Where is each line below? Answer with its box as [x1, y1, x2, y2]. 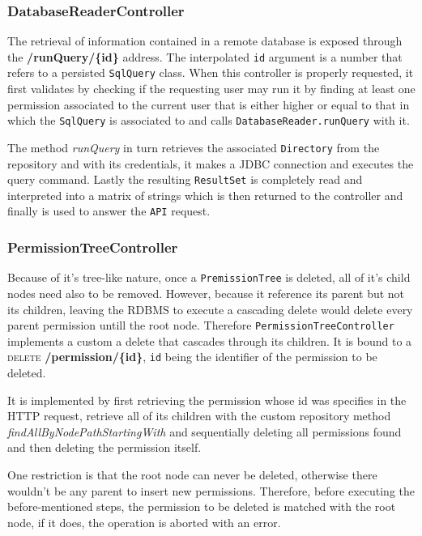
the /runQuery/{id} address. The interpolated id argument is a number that [7, 48, 403, 65]
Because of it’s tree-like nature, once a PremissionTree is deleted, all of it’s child [7, 269, 411, 286]
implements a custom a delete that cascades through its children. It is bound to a [7, 332, 412, 349]
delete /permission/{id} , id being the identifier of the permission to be [7, 348, 377, 365]
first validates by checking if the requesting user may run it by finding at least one [7, 80, 416, 97]
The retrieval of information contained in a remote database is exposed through [7, 32, 403, 49]
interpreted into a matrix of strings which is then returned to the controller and [7, 186, 403, 203]
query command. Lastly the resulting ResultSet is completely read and [7, 171, 363, 188]
